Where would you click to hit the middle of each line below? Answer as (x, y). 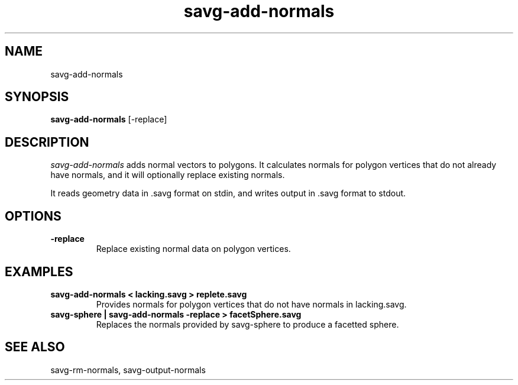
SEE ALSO (35, 347)
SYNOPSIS (37, 97)
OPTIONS (33, 216)
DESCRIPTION (47, 142)
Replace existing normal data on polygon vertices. (193, 249)
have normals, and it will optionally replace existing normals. (168, 175)
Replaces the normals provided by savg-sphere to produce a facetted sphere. (247, 324)
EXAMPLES (39, 271)
